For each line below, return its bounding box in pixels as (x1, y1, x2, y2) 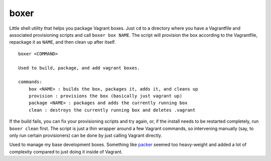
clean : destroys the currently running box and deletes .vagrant (28, 107, 196, 113)
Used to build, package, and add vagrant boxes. (18, 65, 140, 70)
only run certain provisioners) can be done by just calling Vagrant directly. (9, 132, 163, 138)
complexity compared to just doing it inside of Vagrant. (9, 148, 123, 154)
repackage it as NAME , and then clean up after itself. (9, 39, 116, 45)
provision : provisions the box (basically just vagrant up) (28, 93, 183, 99)
